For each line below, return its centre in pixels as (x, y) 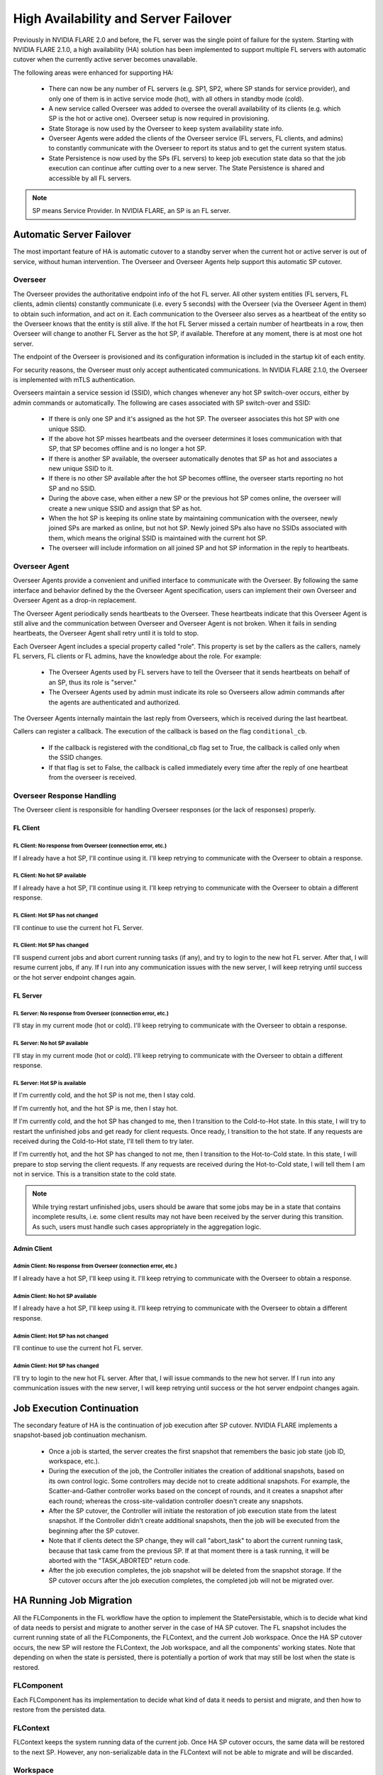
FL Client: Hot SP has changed (51, 945)
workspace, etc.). (74, 1461)
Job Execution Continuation (76, 1408)
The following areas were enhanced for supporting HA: (93, 72)
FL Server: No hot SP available (51, 1043)
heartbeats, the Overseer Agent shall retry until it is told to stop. (106, 633)
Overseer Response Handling (65, 795)
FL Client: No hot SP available (50, 876)
